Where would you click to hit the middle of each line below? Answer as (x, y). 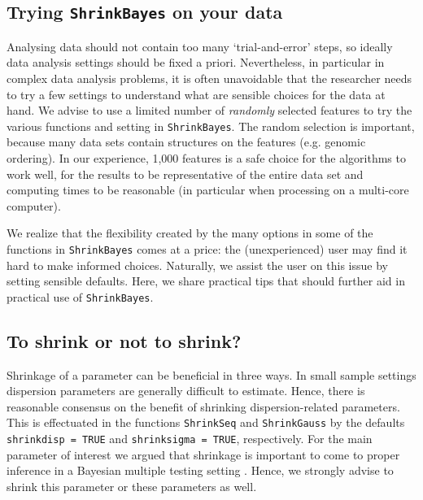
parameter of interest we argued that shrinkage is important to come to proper (203, 454)
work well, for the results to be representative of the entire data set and (185, 174)
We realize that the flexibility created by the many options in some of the (190, 233)
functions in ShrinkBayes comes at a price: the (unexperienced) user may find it (207, 248)
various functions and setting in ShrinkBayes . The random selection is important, (211, 126)
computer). (34, 205)
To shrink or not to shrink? (124, 340)
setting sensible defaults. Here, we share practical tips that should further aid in (206, 281)
